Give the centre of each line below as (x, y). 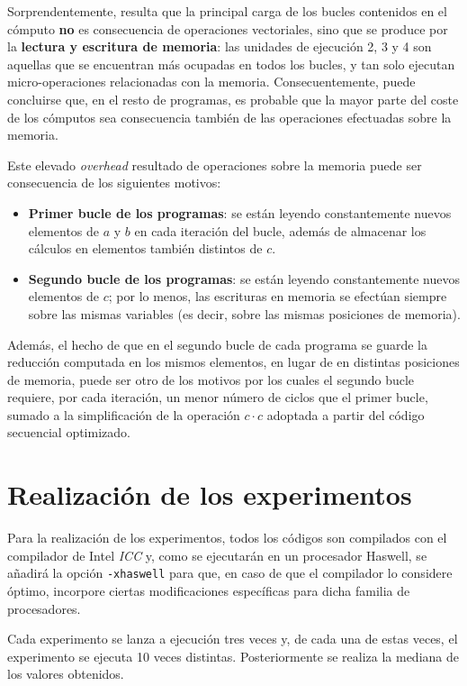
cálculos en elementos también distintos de (145, 248)
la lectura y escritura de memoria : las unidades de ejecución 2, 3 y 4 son (220, 46)
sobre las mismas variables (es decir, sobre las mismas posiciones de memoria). (244, 313)
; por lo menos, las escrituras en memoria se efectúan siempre (278, 296)
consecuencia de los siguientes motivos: (114, 183)
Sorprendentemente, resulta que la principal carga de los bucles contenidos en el (227, 11)
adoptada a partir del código (346, 414)
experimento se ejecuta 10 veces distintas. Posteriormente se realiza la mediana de (233, 656)
